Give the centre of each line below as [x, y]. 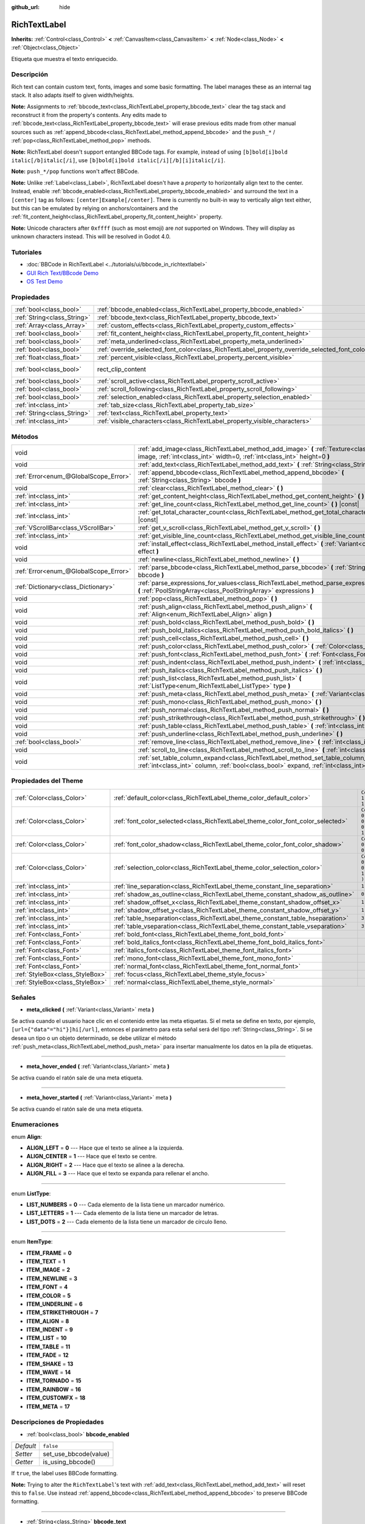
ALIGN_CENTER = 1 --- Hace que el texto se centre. [92, 1156]
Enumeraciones [35, 1125]
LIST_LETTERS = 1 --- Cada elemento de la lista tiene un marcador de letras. [123, 1213]
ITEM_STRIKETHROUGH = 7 [62, 1312]
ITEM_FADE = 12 [48, 1355]
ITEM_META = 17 [48, 1406]
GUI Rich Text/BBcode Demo [62, 273]
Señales [23, 998]
